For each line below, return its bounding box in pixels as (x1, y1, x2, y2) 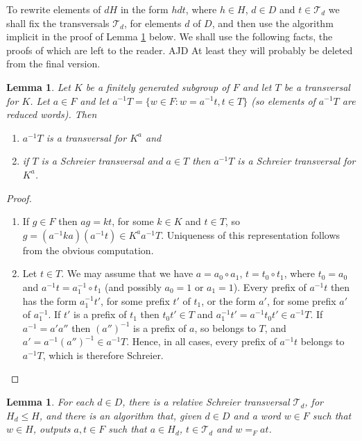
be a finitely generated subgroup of (85, 79, 230, 94)
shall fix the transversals (6, 15, 110, 30)
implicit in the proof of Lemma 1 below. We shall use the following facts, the (6, 29, 333, 44)
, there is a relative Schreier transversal (122, 394, 290, 409)
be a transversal (284, 79, 350, 94)
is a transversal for (46, 130, 127, 144)
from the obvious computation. (22, 242, 154, 257)
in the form (120, 2, 169, 16)
